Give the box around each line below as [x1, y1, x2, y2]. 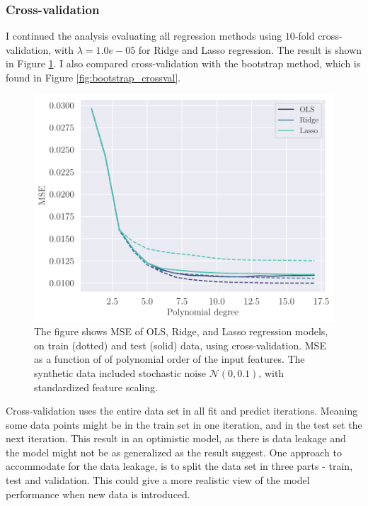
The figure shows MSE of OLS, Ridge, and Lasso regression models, [34, 324, 328, 339]
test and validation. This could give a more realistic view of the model [6, 473, 310, 488]
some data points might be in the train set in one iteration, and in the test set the [6, 417, 362, 432]
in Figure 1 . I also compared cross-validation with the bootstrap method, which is [6, 56, 361, 71]
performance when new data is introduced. [6, 486, 190, 501]
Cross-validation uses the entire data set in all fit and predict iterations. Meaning [6, 403, 358, 418]
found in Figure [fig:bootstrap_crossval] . [6, 70, 181, 84]
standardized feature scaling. [34, 379, 158, 394]
